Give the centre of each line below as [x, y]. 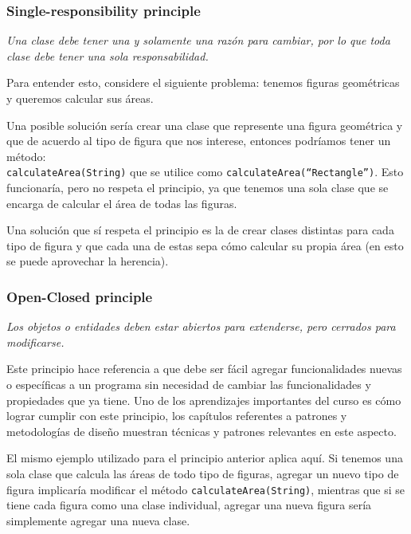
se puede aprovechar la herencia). [88, 261]
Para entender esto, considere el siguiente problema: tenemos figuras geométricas [203, 82]
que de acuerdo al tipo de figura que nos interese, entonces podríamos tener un [199, 141]
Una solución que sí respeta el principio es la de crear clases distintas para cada [200, 230]
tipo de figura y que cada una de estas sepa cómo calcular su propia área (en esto [205, 245]
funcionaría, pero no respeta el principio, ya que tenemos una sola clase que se [198, 188]
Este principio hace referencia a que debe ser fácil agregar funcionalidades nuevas [204, 369]
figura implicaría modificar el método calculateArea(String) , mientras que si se [205, 489]
